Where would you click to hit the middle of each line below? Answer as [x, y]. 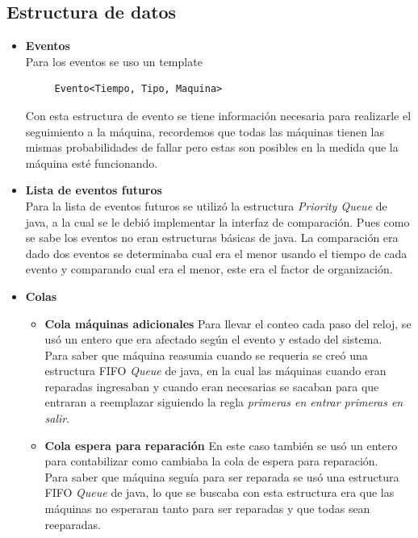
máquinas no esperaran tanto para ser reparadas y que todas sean [207, 509]
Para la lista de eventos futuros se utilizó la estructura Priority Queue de [206, 205]
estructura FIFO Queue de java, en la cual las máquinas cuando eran [215, 371]
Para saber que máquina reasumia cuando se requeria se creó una [206, 354]
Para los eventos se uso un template [114, 61]
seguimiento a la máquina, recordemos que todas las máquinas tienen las [205, 131]
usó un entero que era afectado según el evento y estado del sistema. [213, 339]
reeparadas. [73, 524]
